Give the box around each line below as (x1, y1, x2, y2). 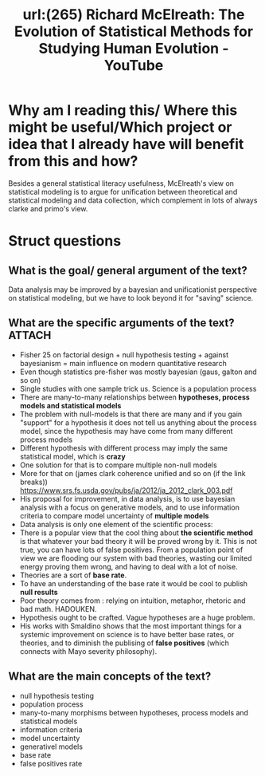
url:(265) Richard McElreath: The (22, 6, 245, 24)
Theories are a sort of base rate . (19, 570, 127, 580)
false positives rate (19, 758, 83, 768)
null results (19, 587, 58, 597)
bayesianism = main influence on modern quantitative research (19, 358, 227, 368)
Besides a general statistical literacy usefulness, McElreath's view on (8, 178, 235, 188)
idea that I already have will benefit (8, 136, 244, 153)
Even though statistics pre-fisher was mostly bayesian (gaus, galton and (19, 367, 257, 376)
